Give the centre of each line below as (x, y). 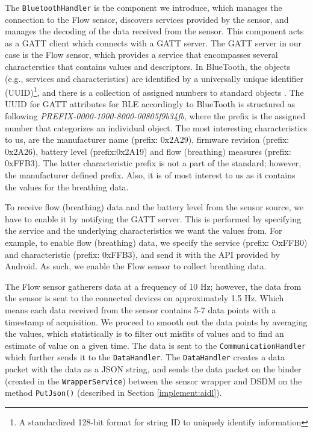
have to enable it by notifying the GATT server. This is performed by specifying (153, 218)
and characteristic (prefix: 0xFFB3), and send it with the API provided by (142, 254)
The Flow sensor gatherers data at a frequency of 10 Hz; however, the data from (153, 286)
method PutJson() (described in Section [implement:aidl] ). (113, 393)
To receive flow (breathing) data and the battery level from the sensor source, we (154, 207)
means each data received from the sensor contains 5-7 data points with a (141, 309)
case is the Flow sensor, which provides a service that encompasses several (141, 55)
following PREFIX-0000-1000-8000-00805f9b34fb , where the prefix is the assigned (155, 116)
